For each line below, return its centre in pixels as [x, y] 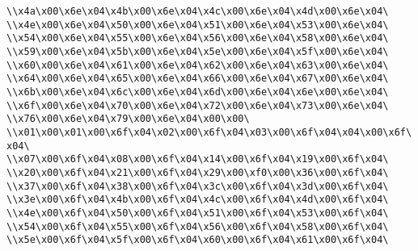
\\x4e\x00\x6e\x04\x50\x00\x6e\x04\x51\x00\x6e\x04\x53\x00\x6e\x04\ [198, 25]
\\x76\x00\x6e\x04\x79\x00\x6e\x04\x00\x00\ [128, 119]
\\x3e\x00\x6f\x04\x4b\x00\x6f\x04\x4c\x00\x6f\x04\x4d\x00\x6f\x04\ [198, 200]
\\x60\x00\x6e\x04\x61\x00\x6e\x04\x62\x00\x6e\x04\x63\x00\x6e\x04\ [198, 65]
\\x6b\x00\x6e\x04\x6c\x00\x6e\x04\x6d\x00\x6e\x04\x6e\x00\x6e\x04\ [198, 92]
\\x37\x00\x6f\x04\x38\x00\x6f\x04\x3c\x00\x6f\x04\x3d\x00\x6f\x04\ [198, 186]
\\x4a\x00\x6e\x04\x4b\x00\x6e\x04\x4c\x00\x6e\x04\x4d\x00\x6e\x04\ [198, 11]
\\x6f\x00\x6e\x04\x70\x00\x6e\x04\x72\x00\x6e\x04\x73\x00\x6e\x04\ [198, 105]
